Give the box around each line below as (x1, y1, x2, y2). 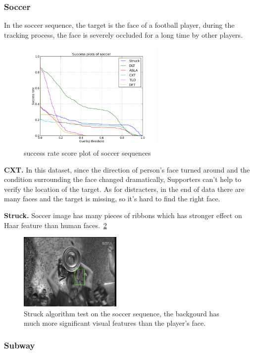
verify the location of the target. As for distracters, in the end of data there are (4, 183, 245, 194)
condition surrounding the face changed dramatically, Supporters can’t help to (4, 174, 242, 184)
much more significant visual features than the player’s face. (24, 318, 206, 328)
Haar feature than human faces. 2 (4, 220, 107, 230)
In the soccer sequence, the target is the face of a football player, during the (4, 20, 235, 30)
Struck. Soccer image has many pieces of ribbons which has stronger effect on (4, 210, 242, 220)
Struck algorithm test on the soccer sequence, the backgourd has (24, 308, 219, 318)
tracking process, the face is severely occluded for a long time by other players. (4, 29, 243, 40)
